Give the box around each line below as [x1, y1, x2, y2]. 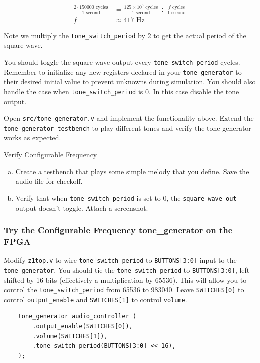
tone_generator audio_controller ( [18, 313, 136, 320]
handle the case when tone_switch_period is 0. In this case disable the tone [4, 86, 239, 96]
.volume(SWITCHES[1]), [32, 332, 108, 340]
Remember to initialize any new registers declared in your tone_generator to [4, 66, 242, 77]
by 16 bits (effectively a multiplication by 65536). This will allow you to [26, 274, 247, 285]
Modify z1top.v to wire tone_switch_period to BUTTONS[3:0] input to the [4, 255, 237, 265]
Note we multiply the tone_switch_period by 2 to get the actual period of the [4, 30, 246, 40]
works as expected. [4, 132, 61, 143]
